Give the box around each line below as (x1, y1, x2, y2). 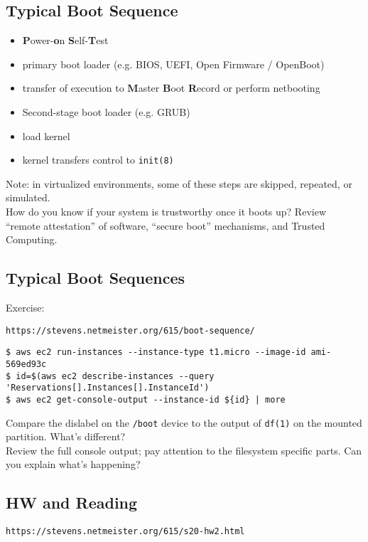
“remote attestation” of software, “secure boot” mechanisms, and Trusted (6, 218, 325, 233)
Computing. (6, 232, 58, 247)
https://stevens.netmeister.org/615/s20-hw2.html (6, 526, 245, 537)
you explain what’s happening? (6, 457, 141, 472)
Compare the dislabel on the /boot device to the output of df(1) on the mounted (6, 415, 362, 430)
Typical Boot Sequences (6, 267, 185, 289)
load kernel (22, 128, 70, 143)
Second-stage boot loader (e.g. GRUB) (22, 104, 190, 119)
